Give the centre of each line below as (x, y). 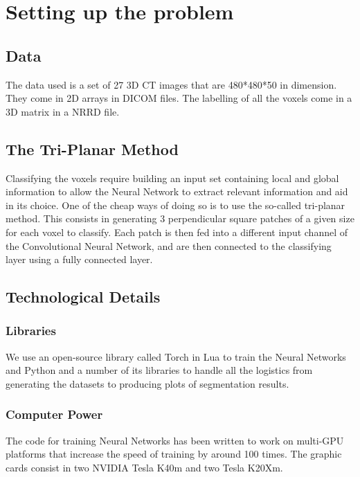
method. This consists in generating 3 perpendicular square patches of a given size (180, 218)
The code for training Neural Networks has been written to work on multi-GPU (175, 440)
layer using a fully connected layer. (79, 259)
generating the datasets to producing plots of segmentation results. (147, 383)
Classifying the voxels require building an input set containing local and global (172, 178)
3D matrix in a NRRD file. (63, 111)
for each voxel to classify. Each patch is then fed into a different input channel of (177, 232)
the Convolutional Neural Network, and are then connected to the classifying (169, 245)
